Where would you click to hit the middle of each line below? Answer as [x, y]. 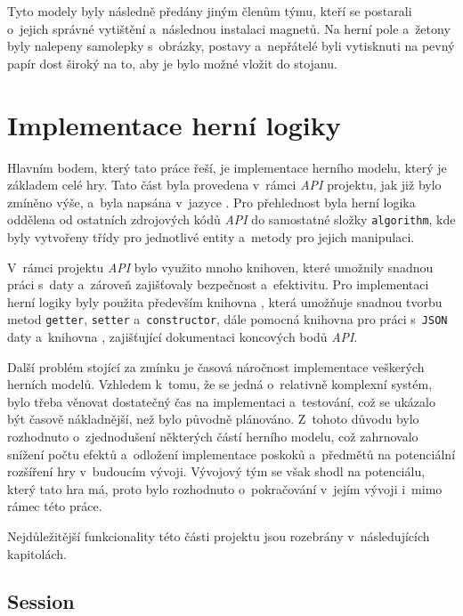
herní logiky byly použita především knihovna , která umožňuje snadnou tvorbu [225, 301]
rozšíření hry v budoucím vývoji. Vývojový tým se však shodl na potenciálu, [216, 471]
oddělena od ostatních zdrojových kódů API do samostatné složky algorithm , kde [231, 219]
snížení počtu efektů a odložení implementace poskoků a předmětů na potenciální [231, 454]
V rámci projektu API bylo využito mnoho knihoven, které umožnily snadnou [220, 267]
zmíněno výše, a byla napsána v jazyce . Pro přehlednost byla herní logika [211, 202]
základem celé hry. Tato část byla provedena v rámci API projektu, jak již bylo [224, 185]
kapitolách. [37, 553]
